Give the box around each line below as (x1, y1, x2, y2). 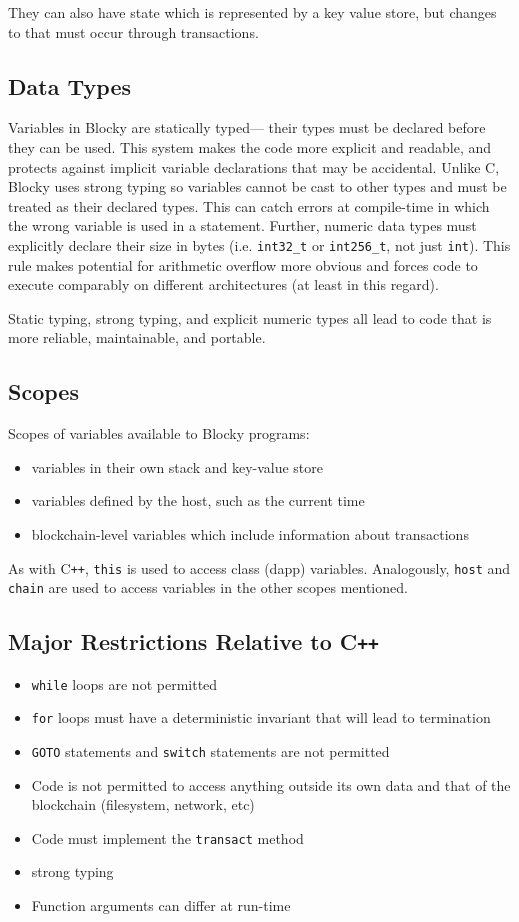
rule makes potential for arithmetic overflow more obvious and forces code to (8, 254, 478, 275)
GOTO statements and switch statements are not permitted (31, 740, 390, 761)
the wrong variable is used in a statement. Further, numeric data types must (8, 215, 477, 236)
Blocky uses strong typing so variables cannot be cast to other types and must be (8, 176, 507, 197)
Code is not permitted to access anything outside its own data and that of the (31, 774, 511, 795)
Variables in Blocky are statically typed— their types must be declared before (8, 117, 486, 138)
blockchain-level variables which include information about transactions (31, 523, 469, 544)
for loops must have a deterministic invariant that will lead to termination (31, 707, 491, 728)
